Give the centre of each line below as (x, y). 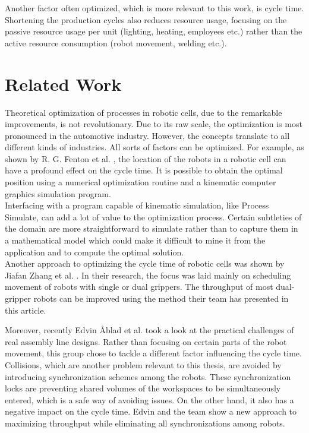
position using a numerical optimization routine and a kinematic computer (141, 182)
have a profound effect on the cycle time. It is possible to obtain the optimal (144, 170)
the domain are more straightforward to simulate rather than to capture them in (152, 228)
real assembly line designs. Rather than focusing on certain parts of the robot (146, 341)
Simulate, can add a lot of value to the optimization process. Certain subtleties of (153, 216)
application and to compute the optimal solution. (94, 252)
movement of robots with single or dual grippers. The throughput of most (139, 287)
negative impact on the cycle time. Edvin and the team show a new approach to (151, 411)
